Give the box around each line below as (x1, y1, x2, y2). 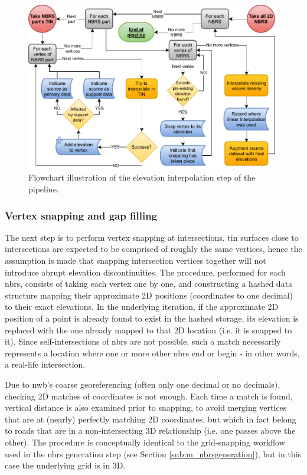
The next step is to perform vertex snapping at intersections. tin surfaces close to (5, 231, 299, 243)
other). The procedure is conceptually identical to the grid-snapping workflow (5, 435, 285, 448)
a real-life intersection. (5, 358, 86, 371)
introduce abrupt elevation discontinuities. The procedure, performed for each (5, 266, 286, 278)
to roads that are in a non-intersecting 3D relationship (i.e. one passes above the (5, 424, 296, 437)
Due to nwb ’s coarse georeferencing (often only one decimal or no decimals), (5, 378, 280, 390)
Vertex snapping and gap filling (5, 208, 157, 222)
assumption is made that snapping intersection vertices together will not (5, 254, 266, 267)
